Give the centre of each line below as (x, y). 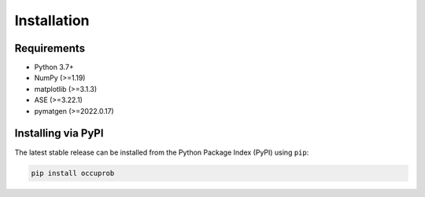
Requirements (50, 48)
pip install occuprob (73, 173)
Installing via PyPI (59, 133)
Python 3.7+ (54, 67)
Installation (52, 20)
